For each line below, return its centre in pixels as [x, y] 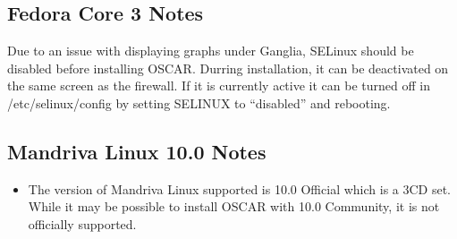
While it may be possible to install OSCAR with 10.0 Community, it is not [234, 206]
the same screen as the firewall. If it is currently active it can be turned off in [219, 85]
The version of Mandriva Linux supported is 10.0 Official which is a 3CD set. [240, 188]
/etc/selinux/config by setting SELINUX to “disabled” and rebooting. [199, 102]
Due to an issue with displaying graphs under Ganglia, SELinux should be [211, 51]
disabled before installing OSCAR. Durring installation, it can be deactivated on [228, 68]
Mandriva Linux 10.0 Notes [137, 151]
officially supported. [82, 223]
